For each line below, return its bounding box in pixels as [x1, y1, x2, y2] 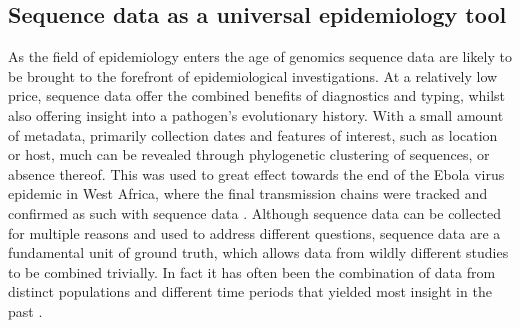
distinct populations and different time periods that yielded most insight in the [8, 281, 492, 302]
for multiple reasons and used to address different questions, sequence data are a [8, 222, 501, 243]
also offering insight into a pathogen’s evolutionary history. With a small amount [8, 104, 504, 125]
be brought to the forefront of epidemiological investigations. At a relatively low [8, 65, 498, 86]
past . [8, 300, 43, 321]
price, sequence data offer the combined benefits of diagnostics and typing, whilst [8, 85, 506, 106]
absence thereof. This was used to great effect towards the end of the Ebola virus [8, 163, 505, 184]
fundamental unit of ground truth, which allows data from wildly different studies [8, 242, 509, 263]
